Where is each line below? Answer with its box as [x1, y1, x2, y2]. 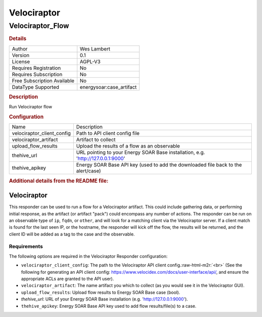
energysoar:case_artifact [80, 83, 137, 90]
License [12, 58, 30, 65]
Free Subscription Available [12, 77, 75, 84]
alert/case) [76, 167, 101, 174]
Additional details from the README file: [9, 177, 109, 184]
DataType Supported [12, 83, 59, 90]
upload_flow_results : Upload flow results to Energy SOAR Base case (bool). [21, 289, 180, 295]
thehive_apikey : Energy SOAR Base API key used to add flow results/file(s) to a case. [21, 303, 196, 309]
